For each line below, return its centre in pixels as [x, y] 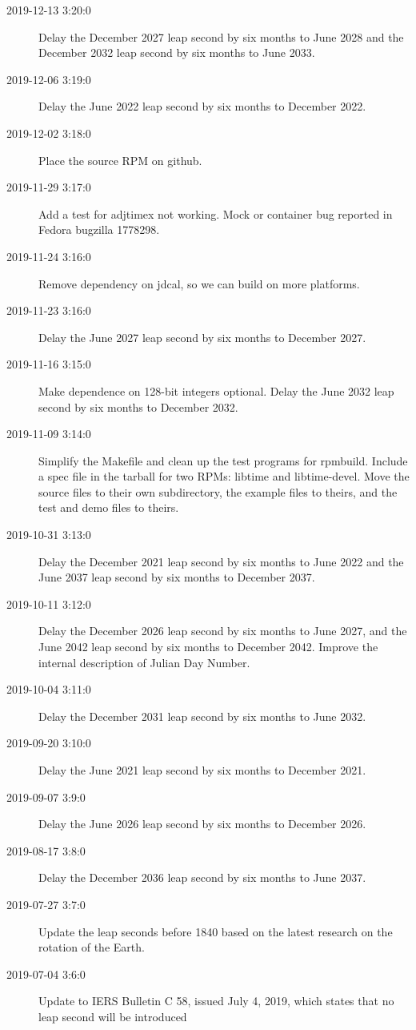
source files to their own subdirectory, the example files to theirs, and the [218, 491]
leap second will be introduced [113, 1016]
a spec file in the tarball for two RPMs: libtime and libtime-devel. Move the [224, 476]
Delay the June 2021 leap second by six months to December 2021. [202, 770]
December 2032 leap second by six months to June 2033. [177, 52]
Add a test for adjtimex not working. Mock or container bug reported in [216, 213]
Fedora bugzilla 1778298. [99, 229]
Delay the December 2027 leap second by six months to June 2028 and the [221, 36]
